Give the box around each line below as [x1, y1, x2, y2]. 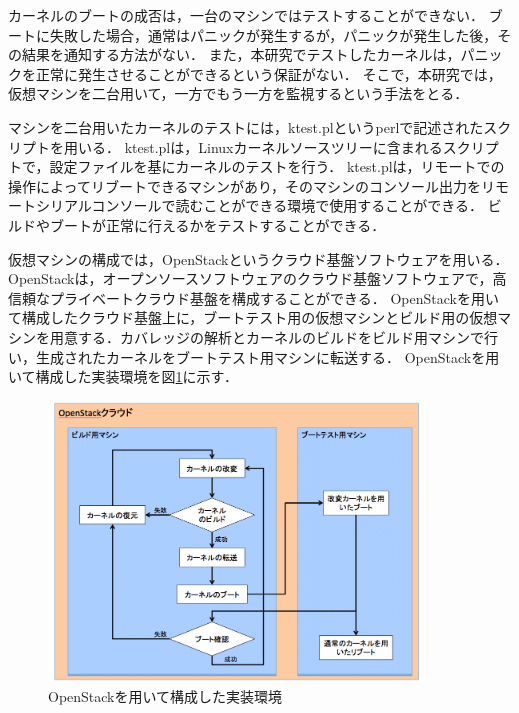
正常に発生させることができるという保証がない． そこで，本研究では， [35, 63, 502, 84]
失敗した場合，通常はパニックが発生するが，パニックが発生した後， [49, 24, 498, 45]
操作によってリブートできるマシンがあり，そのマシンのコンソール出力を [8, 175, 482, 196]
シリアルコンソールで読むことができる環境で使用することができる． [35, 195, 484, 216]
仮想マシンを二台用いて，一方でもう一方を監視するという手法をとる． [8, 83, 469, 104]
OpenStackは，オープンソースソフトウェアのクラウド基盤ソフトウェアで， [8, 268, 493, 289]
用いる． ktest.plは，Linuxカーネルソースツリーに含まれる [63, 136, 443, 157]
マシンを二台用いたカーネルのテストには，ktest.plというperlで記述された [8, 116, 484, 137]
